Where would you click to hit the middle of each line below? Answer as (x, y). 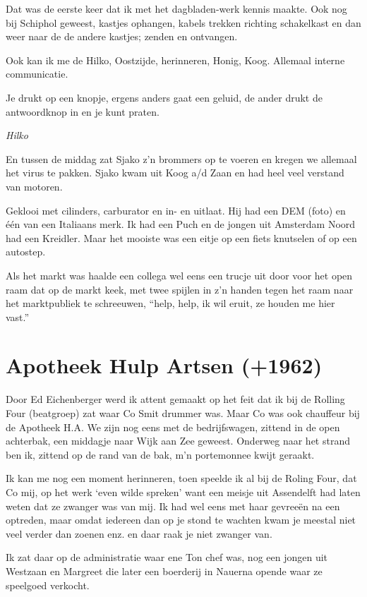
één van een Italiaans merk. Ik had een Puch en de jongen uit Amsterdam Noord (181, 224)
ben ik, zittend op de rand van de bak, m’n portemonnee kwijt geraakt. (160, 454)
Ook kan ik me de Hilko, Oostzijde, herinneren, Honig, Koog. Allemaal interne (175, 60)
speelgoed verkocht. (48, 585)
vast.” (18, 316)
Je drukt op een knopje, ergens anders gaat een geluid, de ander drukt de (164, 97)
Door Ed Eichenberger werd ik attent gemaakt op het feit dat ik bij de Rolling (175, 399)
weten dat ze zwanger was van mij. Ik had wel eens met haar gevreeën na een (173, 506)
